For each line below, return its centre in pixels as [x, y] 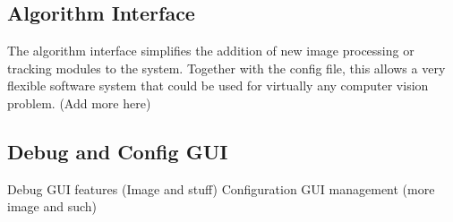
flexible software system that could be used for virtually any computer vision [218, 85]
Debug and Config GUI [118, 151]
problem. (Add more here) [79, 102]
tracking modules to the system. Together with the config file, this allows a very [226, 68]
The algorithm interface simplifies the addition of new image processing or [211, 51]
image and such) [52, 206]
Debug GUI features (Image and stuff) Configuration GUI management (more [221, 188]
